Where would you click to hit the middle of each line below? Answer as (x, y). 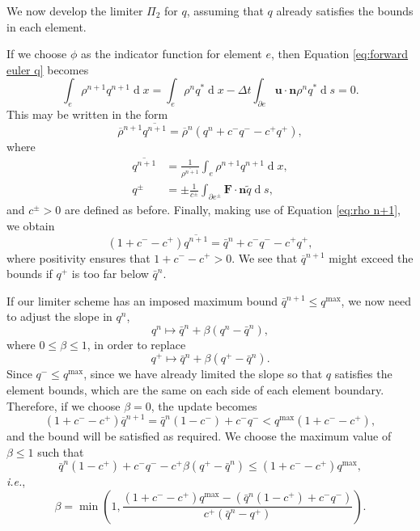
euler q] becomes (48, 69)
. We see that (265, 257)
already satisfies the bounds (345, 11)
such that (61, 451)
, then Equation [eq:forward (340, 54)
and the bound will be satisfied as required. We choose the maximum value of (199, 435)
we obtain (31, 225)
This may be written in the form (87, 114)
